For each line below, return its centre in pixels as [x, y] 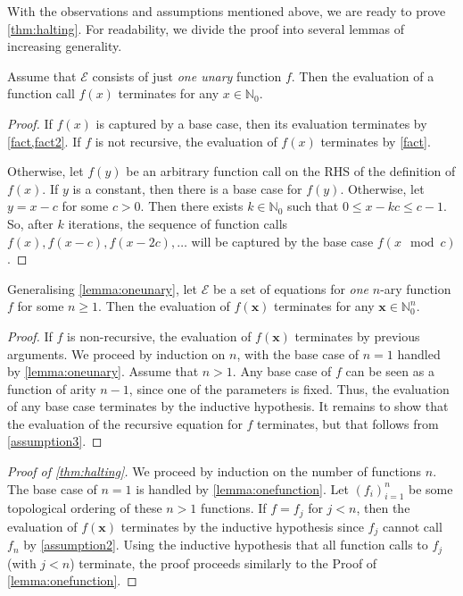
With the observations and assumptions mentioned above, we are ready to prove [227, 11]
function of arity [52, 388]
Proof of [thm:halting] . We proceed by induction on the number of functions [215, 471]
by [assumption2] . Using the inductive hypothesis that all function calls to [226, 545]
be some [431, 488]
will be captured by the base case [282, 241]
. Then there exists [192, 206]
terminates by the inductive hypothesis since [242, 526]
